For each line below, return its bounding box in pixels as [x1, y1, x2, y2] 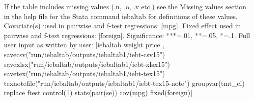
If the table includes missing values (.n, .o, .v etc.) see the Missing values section [4, 1, 246, 11]
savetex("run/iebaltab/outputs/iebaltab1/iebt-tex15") [4, 68, 165, 79]
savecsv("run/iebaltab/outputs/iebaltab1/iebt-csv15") [4, 49, 165, 59]
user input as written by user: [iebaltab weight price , [4, 40, 165, 50]
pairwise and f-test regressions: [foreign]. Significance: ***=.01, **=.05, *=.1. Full [4, 30, 250, 40]
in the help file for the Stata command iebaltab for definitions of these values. [4, 11, 238, 21]
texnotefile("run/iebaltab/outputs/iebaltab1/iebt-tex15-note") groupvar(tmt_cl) [4, 78, 245, 88]
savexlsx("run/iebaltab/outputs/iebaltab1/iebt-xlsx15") [4, 59, 170, 69]
